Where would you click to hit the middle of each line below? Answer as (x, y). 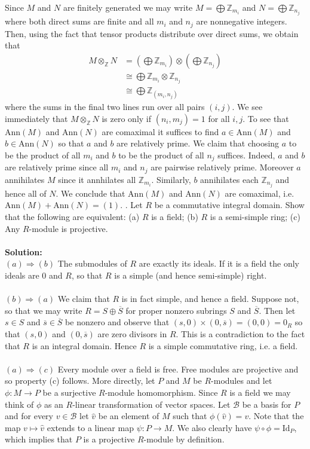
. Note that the (276, 416)
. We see (247, 107)
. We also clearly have (212, 427)
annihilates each (229, 179)
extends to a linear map (90, 427)
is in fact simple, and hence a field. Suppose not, (210, 299)
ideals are (22, 275)
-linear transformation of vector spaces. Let (151, 404)
